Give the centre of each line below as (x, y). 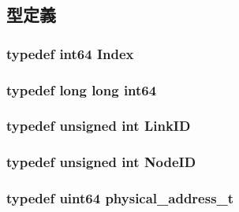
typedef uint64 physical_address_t (120, 198)
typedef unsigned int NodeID (101, 162)
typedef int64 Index (70, 53)
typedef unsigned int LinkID (99, 126)
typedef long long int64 (82, 89)
